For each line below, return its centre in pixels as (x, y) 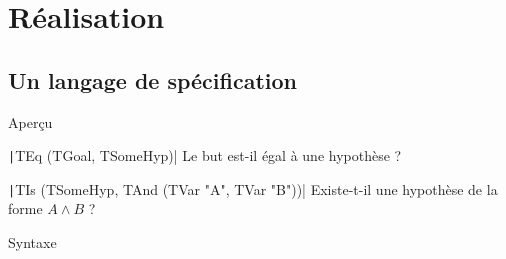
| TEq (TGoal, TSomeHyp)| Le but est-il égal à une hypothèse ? (205, 155)
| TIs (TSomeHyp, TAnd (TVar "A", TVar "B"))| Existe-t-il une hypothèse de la (253, 188)
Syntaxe (32, 242)
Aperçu (30, 121)
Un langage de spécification (153, 79)
